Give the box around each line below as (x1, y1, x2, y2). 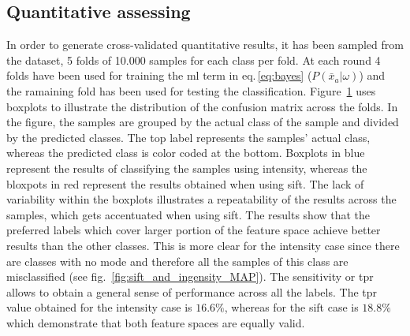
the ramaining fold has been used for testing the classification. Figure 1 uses (6, 82, 376, 99)
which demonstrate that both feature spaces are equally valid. (6, 314, 305, 330)
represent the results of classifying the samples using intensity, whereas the (6, 159, 367, 176)
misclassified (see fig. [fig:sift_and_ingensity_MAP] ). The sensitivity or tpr (6, 268, 374, 285)
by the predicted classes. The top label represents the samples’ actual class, (6, 129, 371, 145)
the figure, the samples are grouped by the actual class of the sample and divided (6, 114, 399, 130)
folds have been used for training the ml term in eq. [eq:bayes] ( (6, 67, 312, 84)
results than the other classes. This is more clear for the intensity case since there (6, 237, 400, 253)
